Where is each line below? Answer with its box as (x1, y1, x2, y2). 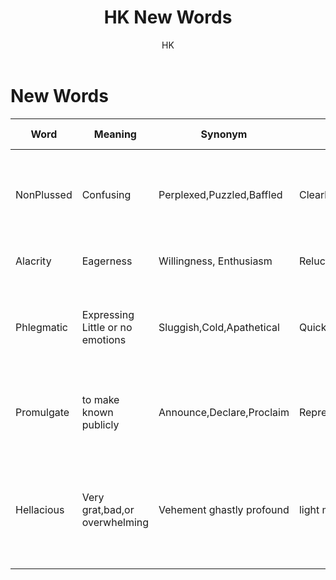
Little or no (81, 320, 133, 334)
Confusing (81, 187, 132, 201)
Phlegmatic (15, 320, 68, 334)
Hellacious (15, 502, 65, 516)
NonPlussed (15, 187, 73, 201)
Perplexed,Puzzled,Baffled (158, 187, 283, 201)
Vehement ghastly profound (158, 502, 290, 516)
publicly (81, 417, 120, 431)
